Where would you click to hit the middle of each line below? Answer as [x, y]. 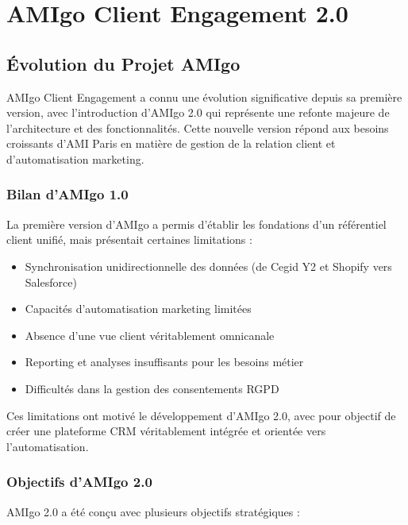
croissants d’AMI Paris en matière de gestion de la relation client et [171, 143]
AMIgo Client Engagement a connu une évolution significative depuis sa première [204, 97]
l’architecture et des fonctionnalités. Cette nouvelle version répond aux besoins [198, 127]
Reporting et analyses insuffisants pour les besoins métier [164, 362]
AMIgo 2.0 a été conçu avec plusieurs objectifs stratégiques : [153, 511]
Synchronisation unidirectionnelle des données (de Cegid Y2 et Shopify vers [208, 266]
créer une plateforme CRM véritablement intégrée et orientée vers [166, 431]
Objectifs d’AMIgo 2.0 [79, 482]
